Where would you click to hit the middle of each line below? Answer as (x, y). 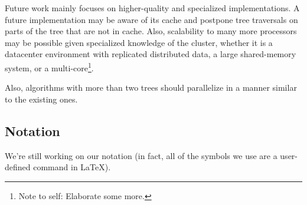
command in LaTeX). (72, 167)
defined (18, 167)
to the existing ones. (41, 99)
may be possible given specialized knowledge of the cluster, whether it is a (139, 42)
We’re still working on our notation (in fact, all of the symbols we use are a (141, 155)
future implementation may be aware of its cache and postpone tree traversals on (151, 19)
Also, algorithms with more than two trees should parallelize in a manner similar (151, 87)
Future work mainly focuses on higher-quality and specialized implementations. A (152, 8)
